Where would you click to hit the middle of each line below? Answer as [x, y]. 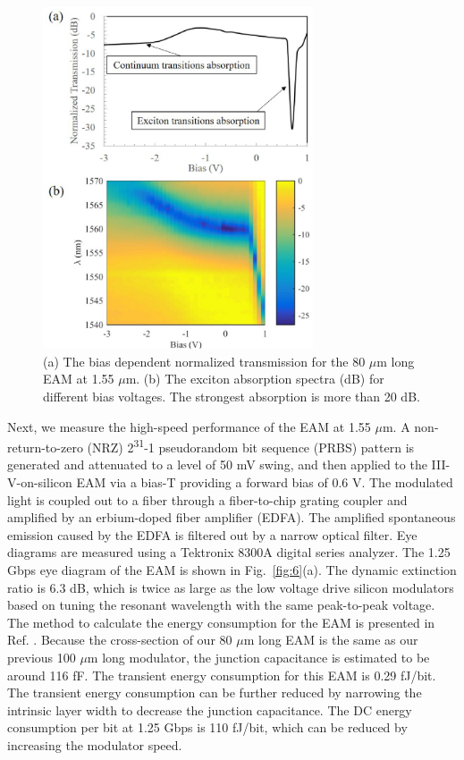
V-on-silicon [40, 482]
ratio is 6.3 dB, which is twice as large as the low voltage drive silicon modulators [231, 587]
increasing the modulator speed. [95, 744]
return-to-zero [45, 447]
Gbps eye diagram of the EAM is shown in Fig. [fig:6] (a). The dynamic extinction [232, 570]
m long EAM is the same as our [331, 640]
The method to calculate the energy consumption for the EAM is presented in [221, 622]
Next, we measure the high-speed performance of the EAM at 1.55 [189, 426]
